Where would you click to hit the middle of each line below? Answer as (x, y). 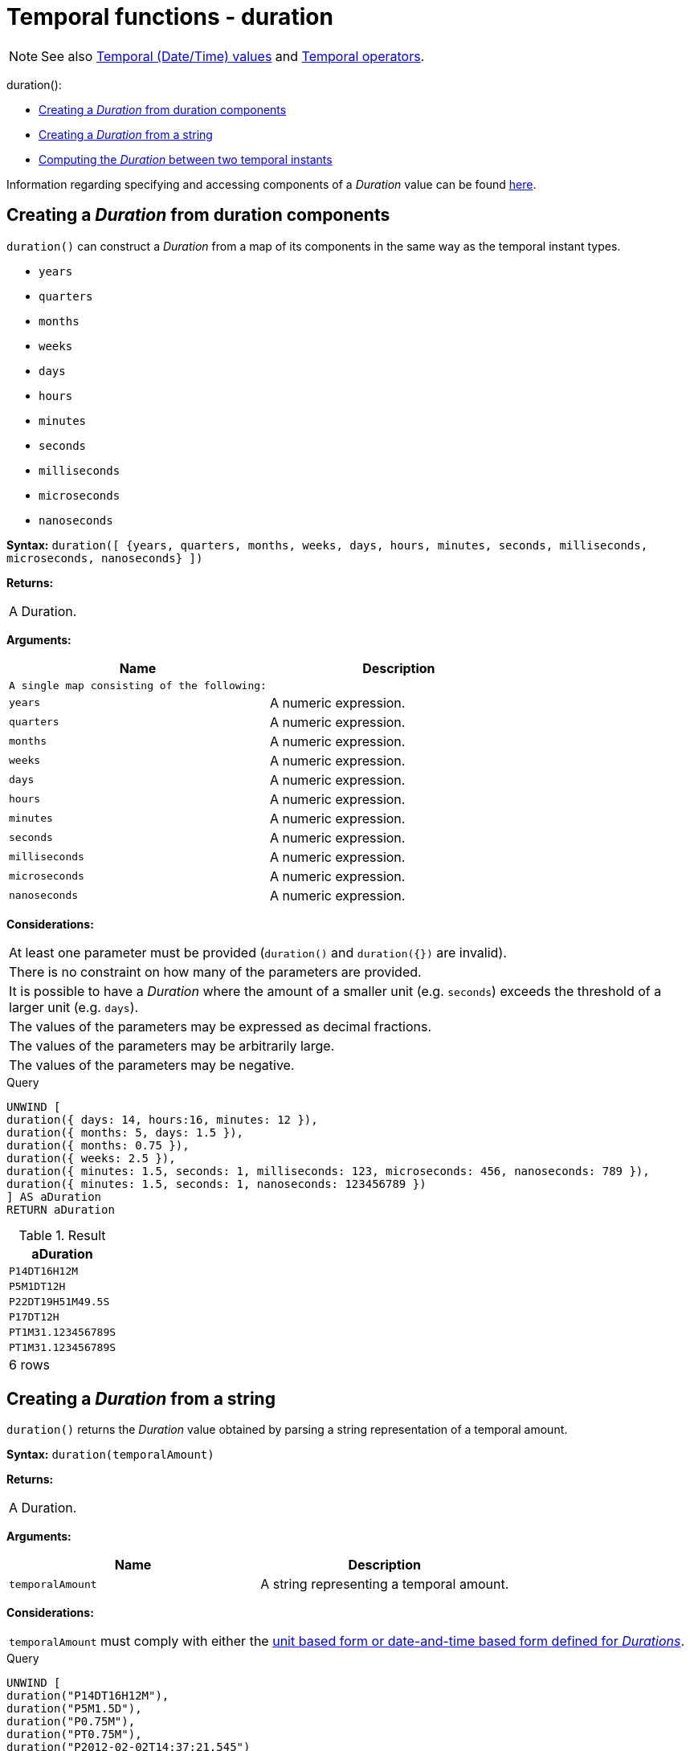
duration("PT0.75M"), (74, 1735)
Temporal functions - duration (170, 17)
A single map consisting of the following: (138, 685)
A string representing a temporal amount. (385, 1584)
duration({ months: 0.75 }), (98, 1145)
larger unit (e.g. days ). (74, 1007)
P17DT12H (34, 1316)
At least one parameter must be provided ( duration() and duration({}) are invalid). (258, 952)
